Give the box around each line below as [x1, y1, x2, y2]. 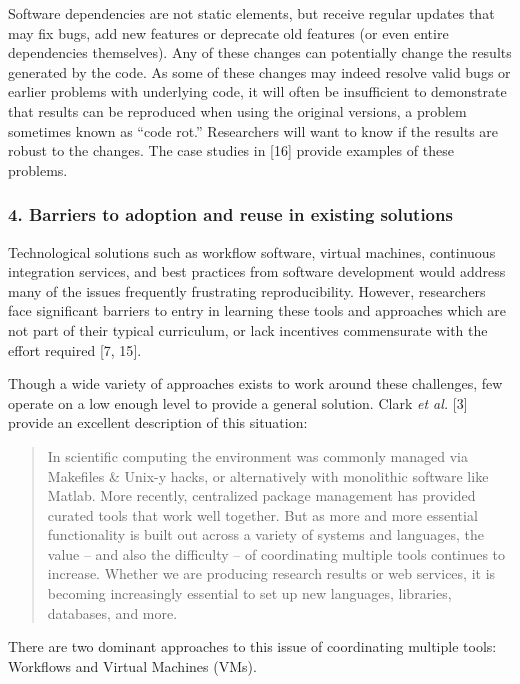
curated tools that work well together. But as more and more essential [47, 504, 478, 525]
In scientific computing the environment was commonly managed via [47, 445, 468, 466]
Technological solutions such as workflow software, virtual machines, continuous [8, 241, 496, 262]
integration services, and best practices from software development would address [8, 261, 506, 282]
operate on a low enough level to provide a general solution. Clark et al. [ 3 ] [8, 392, 468, 413]
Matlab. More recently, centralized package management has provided [47, 485, 476, 506]
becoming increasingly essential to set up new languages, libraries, [47, 583, 452, 604]
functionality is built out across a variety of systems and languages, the [47, 524, 484, 545]
